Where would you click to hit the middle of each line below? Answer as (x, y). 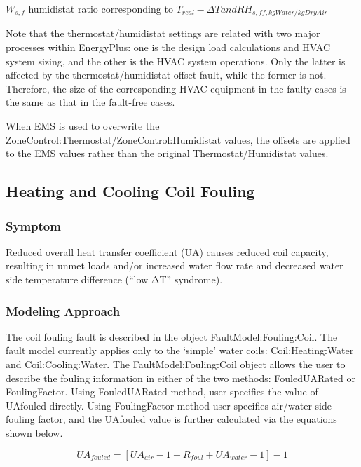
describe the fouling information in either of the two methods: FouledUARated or (180, 378)
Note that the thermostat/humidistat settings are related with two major (163, 33)
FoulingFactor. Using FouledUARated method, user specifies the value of (162, 392)
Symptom (33, 225)
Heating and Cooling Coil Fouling (130, 191)
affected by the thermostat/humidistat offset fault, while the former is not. (166, 75)
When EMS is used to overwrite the (83, 126)
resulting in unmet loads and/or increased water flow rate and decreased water (175, 265)
